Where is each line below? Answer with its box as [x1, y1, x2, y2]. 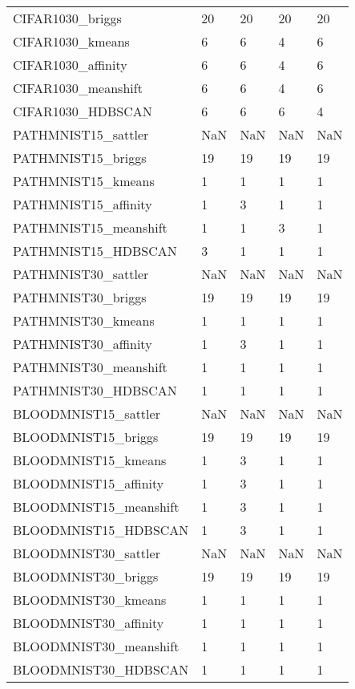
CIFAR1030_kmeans [13, 32, 130, 51]
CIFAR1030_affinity [13, 55, 127, 74]
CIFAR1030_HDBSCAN [13, 102, 152, 120]
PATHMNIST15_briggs [13, 148, 147, 167]
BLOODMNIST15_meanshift [13, 497, 180, 516]
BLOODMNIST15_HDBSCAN [13, 521, 189, 539]
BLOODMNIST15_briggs [13, 428, 159, 446]
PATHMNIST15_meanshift [13, 218, 167, 237]
